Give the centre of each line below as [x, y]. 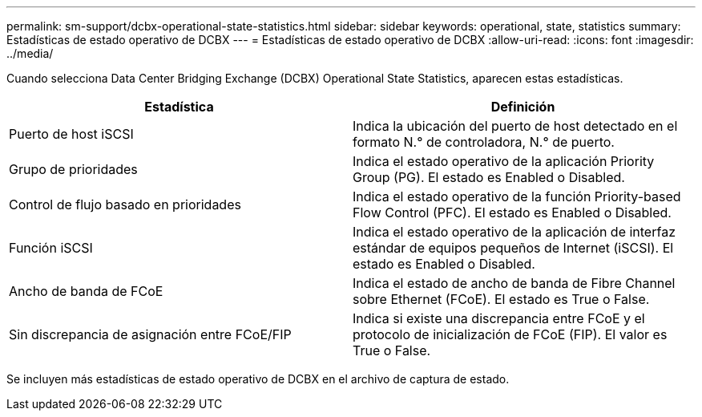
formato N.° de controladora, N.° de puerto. [484, 142]
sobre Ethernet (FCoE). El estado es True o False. [501, 299]
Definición [523, 107]
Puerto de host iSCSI [71, 134]
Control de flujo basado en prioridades [125, 204]
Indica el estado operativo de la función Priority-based [517, 196]
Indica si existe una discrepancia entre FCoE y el [499, 318]
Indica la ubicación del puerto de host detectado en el [515, 126]
